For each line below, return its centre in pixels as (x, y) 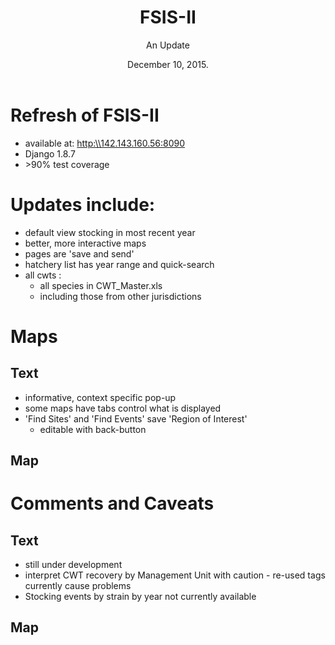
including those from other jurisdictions (120, 296)
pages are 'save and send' (79, 253)
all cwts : (43, 275)
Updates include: (83, 204)
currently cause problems (78, 586)
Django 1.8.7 (50, 153)
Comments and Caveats (112, 503)
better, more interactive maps (85, 243)
